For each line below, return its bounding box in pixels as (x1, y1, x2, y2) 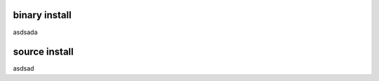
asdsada (13, 28, 38, 36)
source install (13, 46, 74, 58)
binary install (13, 9, 72, 21)
